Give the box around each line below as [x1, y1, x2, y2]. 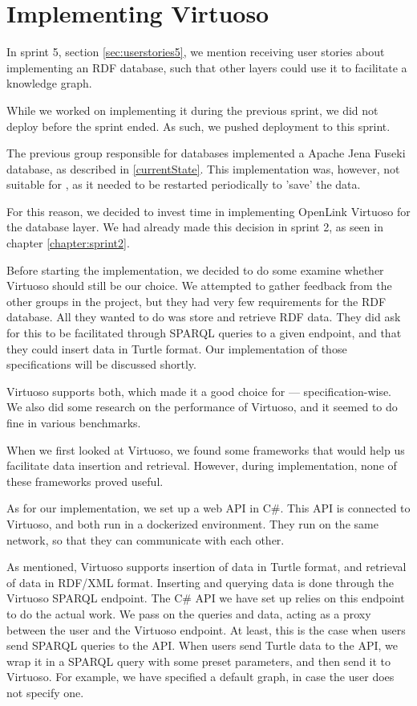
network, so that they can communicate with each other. [6, 531, 285, 548]
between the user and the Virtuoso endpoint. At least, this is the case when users [6, 621, 406, 638]
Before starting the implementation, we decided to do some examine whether [6, 261, 384, 278]
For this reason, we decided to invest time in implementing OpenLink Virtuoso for [6, 202, 411, 219]
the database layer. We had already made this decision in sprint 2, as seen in [6, 218, 383, 235]
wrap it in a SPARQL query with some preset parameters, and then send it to [6, 652, 391, 669]
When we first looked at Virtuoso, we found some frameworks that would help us [6, 441, 405, 458]
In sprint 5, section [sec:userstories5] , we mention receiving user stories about [6, 43, 385, 60]
